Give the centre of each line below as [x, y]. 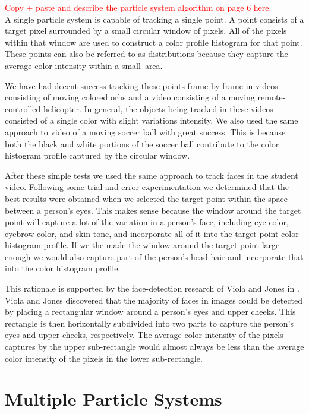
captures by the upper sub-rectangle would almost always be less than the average [154, 347]
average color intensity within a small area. [84, 65]
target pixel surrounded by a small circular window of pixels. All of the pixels [146, 31]
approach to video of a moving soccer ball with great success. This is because [145, 132]
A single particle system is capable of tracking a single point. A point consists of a [154, 19]
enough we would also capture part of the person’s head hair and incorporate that [154, 256]
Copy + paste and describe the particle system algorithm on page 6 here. [138, 7]
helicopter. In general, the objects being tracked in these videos [158, 108]
